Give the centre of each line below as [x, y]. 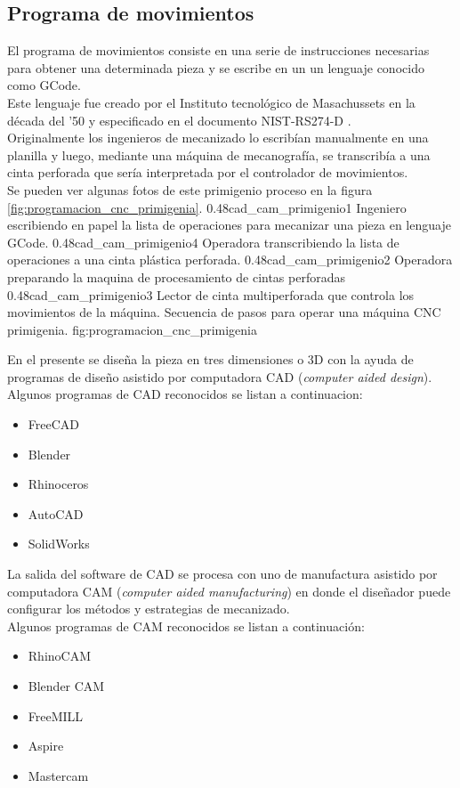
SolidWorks [59, 544]
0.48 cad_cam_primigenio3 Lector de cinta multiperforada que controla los [211, 294]
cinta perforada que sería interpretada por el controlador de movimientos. [208, 172]
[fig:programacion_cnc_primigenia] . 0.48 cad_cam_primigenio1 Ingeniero [207, 207]
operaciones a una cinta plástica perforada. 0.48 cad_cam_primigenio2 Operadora [230, 260]
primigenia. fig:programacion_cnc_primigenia [133, 329]
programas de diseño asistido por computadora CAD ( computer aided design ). [220, 376]
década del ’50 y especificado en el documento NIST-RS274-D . [179, 120]
